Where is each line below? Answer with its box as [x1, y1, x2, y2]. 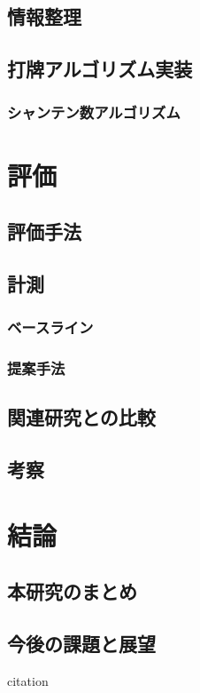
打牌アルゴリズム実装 [7, 55, 193, 83]
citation [7, 671, 49, 689]
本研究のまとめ [7, 577, 137, 605]
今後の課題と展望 [7, 630, 156, 657]
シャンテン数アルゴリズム [7, 101, 181, 123]
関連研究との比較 [7, 403, 156, 431]
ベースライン [7, 316, 94, 339]
